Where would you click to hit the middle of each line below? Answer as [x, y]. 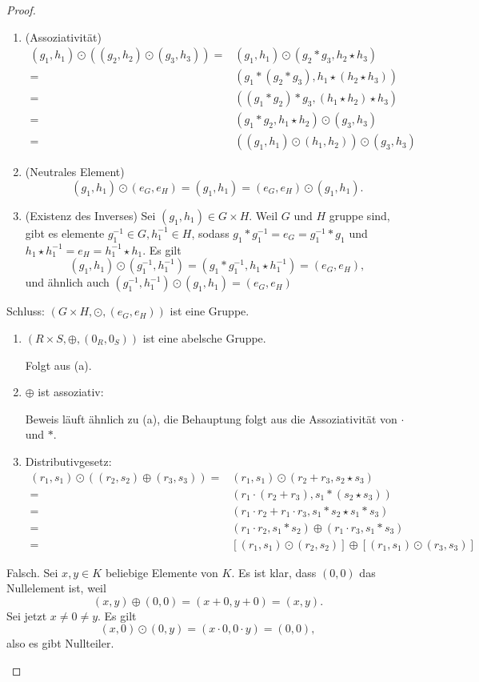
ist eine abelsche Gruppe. [204, 337]
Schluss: [26, 311]
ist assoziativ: [71, 392]
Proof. [21, 10]
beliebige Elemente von [162, 572]
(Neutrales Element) [75, 172]
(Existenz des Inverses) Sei [90, 215]
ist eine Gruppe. [210, 311]
